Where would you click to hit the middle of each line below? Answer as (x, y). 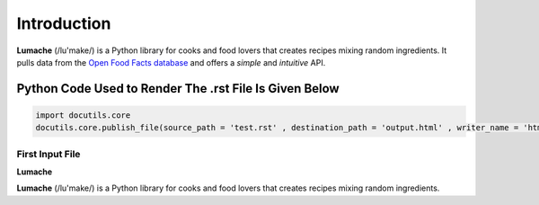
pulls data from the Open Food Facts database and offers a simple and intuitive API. (171, 62)
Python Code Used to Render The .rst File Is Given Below (178, 89)
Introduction (64, 23)
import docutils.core (83, 115)
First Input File (49, 154)
